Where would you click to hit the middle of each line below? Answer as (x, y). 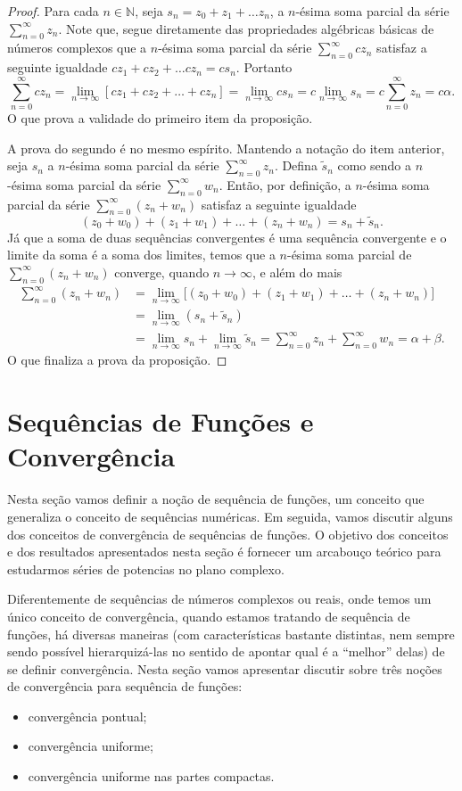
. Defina (296, 165)
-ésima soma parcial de (349, 255)
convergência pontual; (87, 716)
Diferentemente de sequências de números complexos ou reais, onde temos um (219, 599)
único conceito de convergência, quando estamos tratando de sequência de (209, 616)
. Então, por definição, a (285, 184)
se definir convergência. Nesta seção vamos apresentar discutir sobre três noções (225, 668)
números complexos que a (77, 48)
